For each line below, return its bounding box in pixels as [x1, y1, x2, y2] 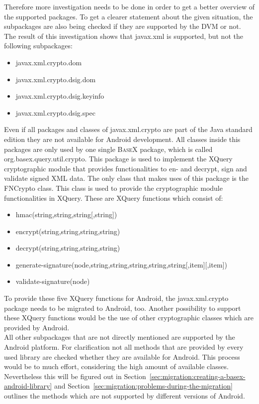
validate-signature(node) [15, 276, 90, 286]
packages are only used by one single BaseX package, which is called [4, 143, 213, 154]
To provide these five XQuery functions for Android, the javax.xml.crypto [4, 293, 229, 303]
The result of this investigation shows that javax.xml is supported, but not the [4, 30, 243, 41]
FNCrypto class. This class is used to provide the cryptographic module [4, 182, 223, 193]
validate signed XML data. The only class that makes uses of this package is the [4, 173, 249, 183]
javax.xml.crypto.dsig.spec [15, 107, 95, 118]
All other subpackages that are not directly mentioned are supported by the [4, 332, 235, 342]
